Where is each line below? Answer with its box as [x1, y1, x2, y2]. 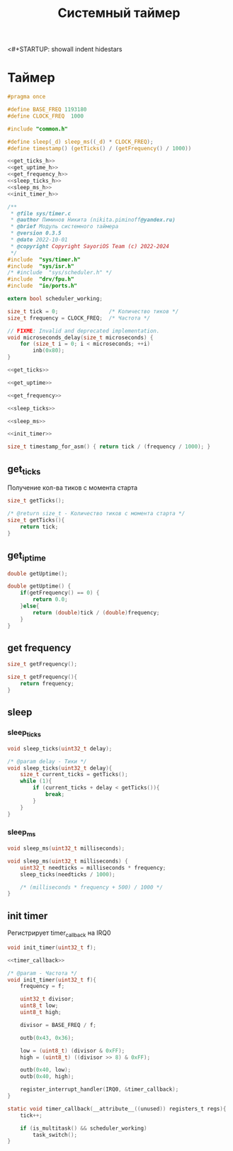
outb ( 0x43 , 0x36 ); [20, 1034, 74, 1041]
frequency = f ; [20, 983, 65, 990]
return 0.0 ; [33, 596, 69, 603]
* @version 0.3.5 [10, 230, 62, 237]
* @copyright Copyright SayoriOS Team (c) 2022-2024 [10, 242, 170, 249]
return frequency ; [20, 680, 74, 687]
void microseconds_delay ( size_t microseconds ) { [7, 334, 154, 341]
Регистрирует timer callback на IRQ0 [7, 928, 111, 938]
